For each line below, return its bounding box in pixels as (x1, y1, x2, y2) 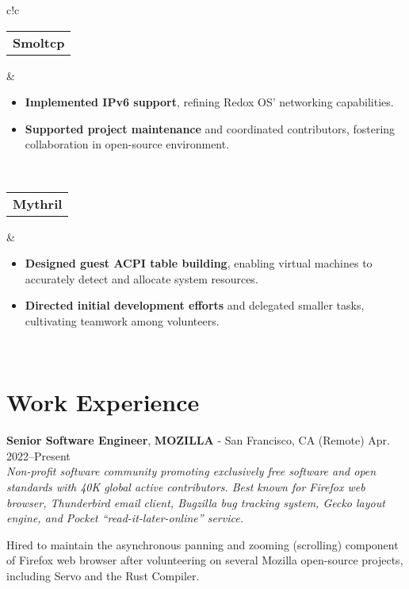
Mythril (13, 194, 63, 213)
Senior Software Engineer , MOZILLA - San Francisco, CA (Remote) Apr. (6, 432, 390, 448)
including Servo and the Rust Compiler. (6, 568, 200, 583)
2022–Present (6, 447, 71, 464)
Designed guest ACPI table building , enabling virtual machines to (25, 255, 373, 271)
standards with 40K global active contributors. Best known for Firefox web (6, 479, 365, 495)
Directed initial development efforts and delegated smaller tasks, (25, 297, 365, 314)
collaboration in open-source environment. (25, 136, 230, 152)
